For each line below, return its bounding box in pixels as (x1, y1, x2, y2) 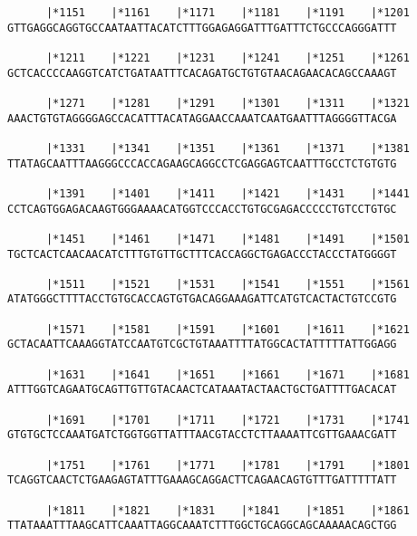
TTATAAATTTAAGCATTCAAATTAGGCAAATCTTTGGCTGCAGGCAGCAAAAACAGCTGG (7, 519, 397, 532)
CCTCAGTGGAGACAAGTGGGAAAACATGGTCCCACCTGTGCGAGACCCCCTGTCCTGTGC (7, 202, 397, 215)
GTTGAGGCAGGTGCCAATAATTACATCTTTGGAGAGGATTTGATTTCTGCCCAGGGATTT (7, 21, 397, 34)
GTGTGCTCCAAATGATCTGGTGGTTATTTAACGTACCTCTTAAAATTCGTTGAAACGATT (7, 428, 397, 442)
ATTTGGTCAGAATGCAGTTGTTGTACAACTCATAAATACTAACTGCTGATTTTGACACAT (7, 383, 397, 397)
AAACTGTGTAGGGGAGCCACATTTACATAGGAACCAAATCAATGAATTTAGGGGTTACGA (7, 111, 397, 125)
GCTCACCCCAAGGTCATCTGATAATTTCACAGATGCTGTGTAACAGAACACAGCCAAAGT (7, 66, 397, 80)
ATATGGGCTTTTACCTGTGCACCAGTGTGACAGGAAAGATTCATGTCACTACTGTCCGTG (7, 292, 397, 306)
